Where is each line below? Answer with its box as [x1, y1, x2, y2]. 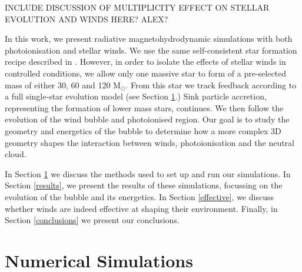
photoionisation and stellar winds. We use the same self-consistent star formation [5, 44, 297, 56]
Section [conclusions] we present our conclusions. [5, 214, 180, 226]
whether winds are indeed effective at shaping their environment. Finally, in [5, 202, 278, 214]
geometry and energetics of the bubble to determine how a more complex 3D [5, 124, 281, 137]
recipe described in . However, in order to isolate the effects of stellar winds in [5, 55, 286, 68]
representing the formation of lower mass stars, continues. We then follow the [5, 101, 284, 114]
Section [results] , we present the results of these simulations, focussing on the [5, 179, 283, 191]
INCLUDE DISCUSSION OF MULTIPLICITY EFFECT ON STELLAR [5, 1, 270, 13]
